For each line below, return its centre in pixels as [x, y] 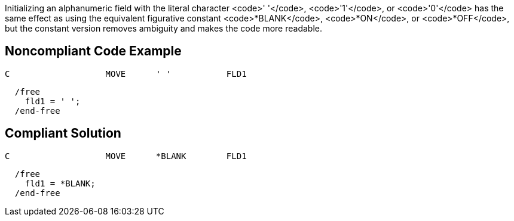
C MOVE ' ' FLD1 [126, 74]
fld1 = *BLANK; [60, 183]
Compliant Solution [63, 133]
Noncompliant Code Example [93, 51]
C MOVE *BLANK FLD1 [126, 156]
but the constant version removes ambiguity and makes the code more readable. [163, 28]
